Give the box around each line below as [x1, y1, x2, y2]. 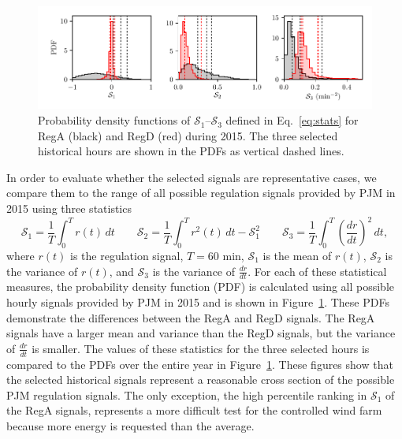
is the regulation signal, [70, 247, 184, 263]
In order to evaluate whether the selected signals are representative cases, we [6, 169, 377, 185]
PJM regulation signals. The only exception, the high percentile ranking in [6, 386, 367, 403]
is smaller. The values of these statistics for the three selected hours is [32, 340, 370, 356]
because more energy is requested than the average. [6, 417, 255, 433]
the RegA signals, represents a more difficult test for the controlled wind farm [6, 402, 382, 419]
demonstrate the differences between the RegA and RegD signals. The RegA [6, 309, 375, 326]
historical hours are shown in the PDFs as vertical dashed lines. [38, 143, 344, 159]
